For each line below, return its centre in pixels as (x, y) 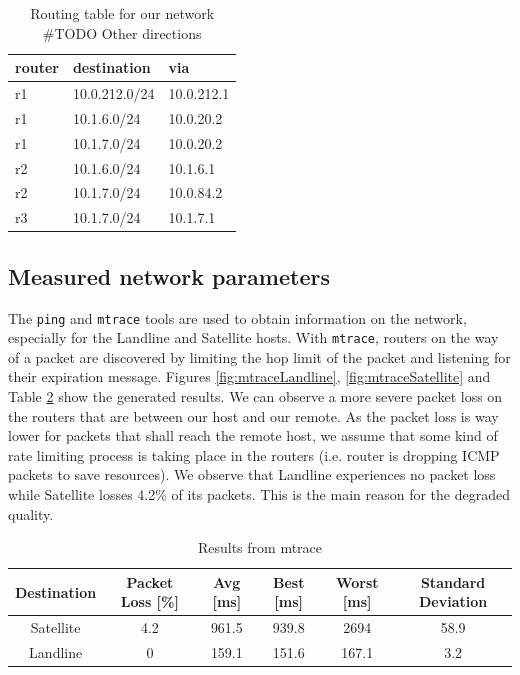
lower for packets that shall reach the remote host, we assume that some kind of (253, 435)
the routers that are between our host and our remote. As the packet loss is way (253, 415)
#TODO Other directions (122, 32)
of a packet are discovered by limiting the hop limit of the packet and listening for (259, 356)
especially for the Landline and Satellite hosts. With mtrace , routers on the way (253, 337)
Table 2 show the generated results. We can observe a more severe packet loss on (255, 396)
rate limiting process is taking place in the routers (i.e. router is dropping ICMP (254, 454)
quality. (31, 513)
